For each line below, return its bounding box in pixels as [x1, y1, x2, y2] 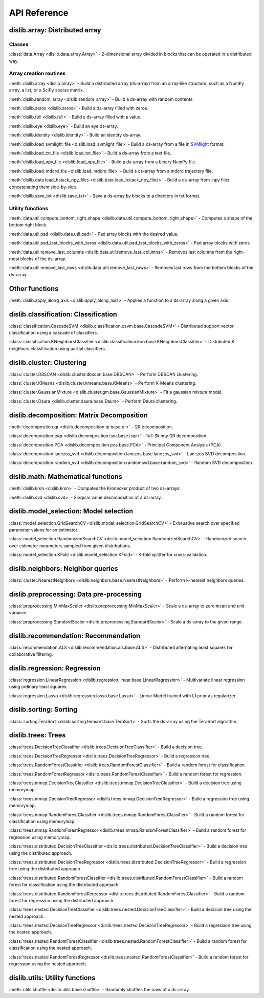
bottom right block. [9, 222, 47, 228]
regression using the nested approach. [9, 961, 88, 967]
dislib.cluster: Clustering [9, 358, 87, 367]
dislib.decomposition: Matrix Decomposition [9, 411, 148, 419]
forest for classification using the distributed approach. [9, 882, 120, 887]
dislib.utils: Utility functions [9, 974, 96, 982]
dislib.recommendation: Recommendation [9, 631, 140, 640]
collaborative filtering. [9, 651, 53, 657]
